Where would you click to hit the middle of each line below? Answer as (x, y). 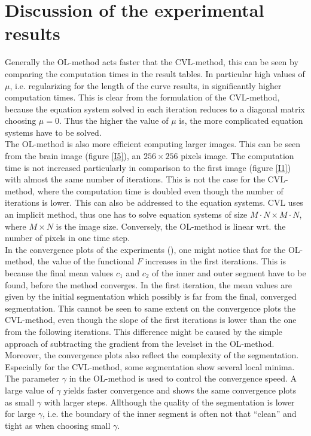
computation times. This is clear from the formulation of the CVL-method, (142, 97)
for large (20, 414)
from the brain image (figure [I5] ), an (73, 156)
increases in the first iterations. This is (216, 261)
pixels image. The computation (237, 156)
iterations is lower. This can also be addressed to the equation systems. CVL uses (154, 202)
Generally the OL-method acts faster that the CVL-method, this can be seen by (152, 62)
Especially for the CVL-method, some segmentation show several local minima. (150, 366)
